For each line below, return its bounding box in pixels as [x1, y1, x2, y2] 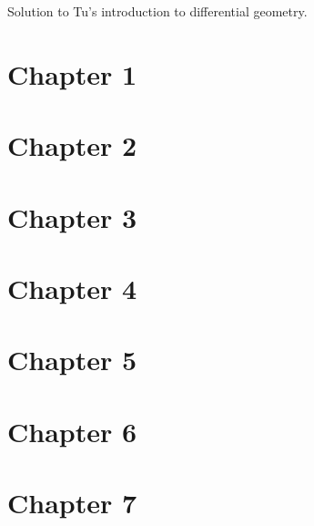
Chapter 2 [7, 127, 137, 164]
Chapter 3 [7, 198, 137, 235]
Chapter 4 [7, 269, 137, 306]
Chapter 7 [7, 484, 137, 521]
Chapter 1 [7, 55, 137, 92]
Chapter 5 [7, 341, 137, 378]
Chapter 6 [7, 412, 137, 449]
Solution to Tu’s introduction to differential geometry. [7, 2, 308, 20]
